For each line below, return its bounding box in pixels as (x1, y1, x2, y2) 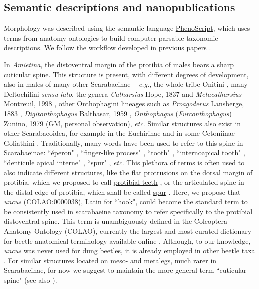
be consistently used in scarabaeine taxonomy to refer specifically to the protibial (4, 206, 253, 216)
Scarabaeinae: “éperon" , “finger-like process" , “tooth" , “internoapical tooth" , (4, 147, 245, 158)
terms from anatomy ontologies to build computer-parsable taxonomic (4, 32, 218, 43)
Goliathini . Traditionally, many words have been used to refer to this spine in (4, 137, 243, 148)
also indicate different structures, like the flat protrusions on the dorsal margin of (4, 167, 253, 177)
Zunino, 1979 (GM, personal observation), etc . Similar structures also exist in (4, 118, 241, 128)
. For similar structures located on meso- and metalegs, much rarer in (4, 255, 217, 265)
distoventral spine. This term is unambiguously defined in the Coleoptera (4, 216, 227, 226)
